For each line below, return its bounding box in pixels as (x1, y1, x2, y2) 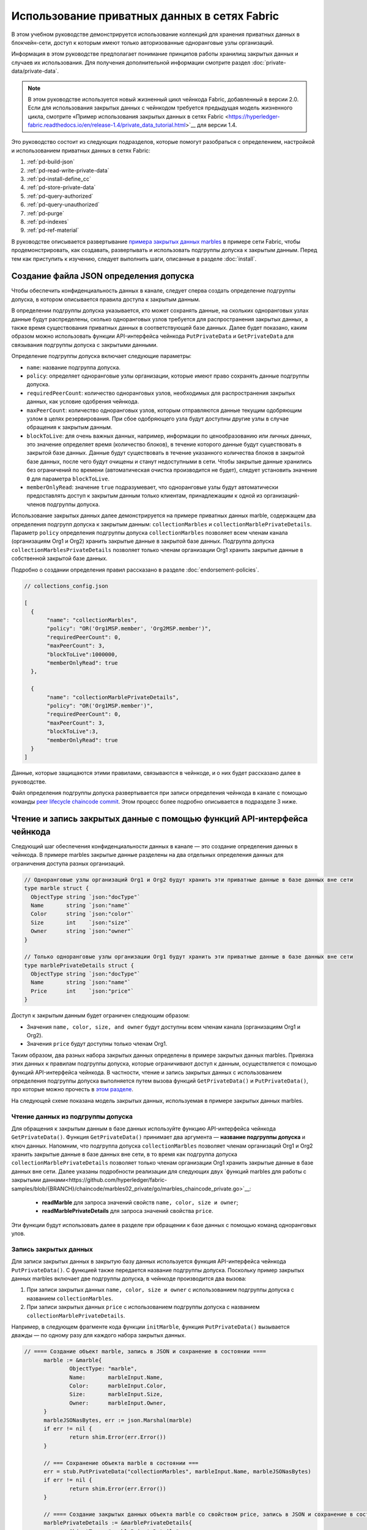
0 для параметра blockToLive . (26, 475, 110, 482)
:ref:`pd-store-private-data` (26, 184, 96, 191)
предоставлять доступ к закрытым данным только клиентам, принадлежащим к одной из (26, 492, 263, 499)
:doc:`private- (251, 59, 287, 66)
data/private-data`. (11, 67, 59, 75)
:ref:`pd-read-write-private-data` (26, 166, 109, 174)
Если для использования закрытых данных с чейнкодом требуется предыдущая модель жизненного (28, 104, 293, 111)
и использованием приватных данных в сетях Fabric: (11, 147, 151, 154)
